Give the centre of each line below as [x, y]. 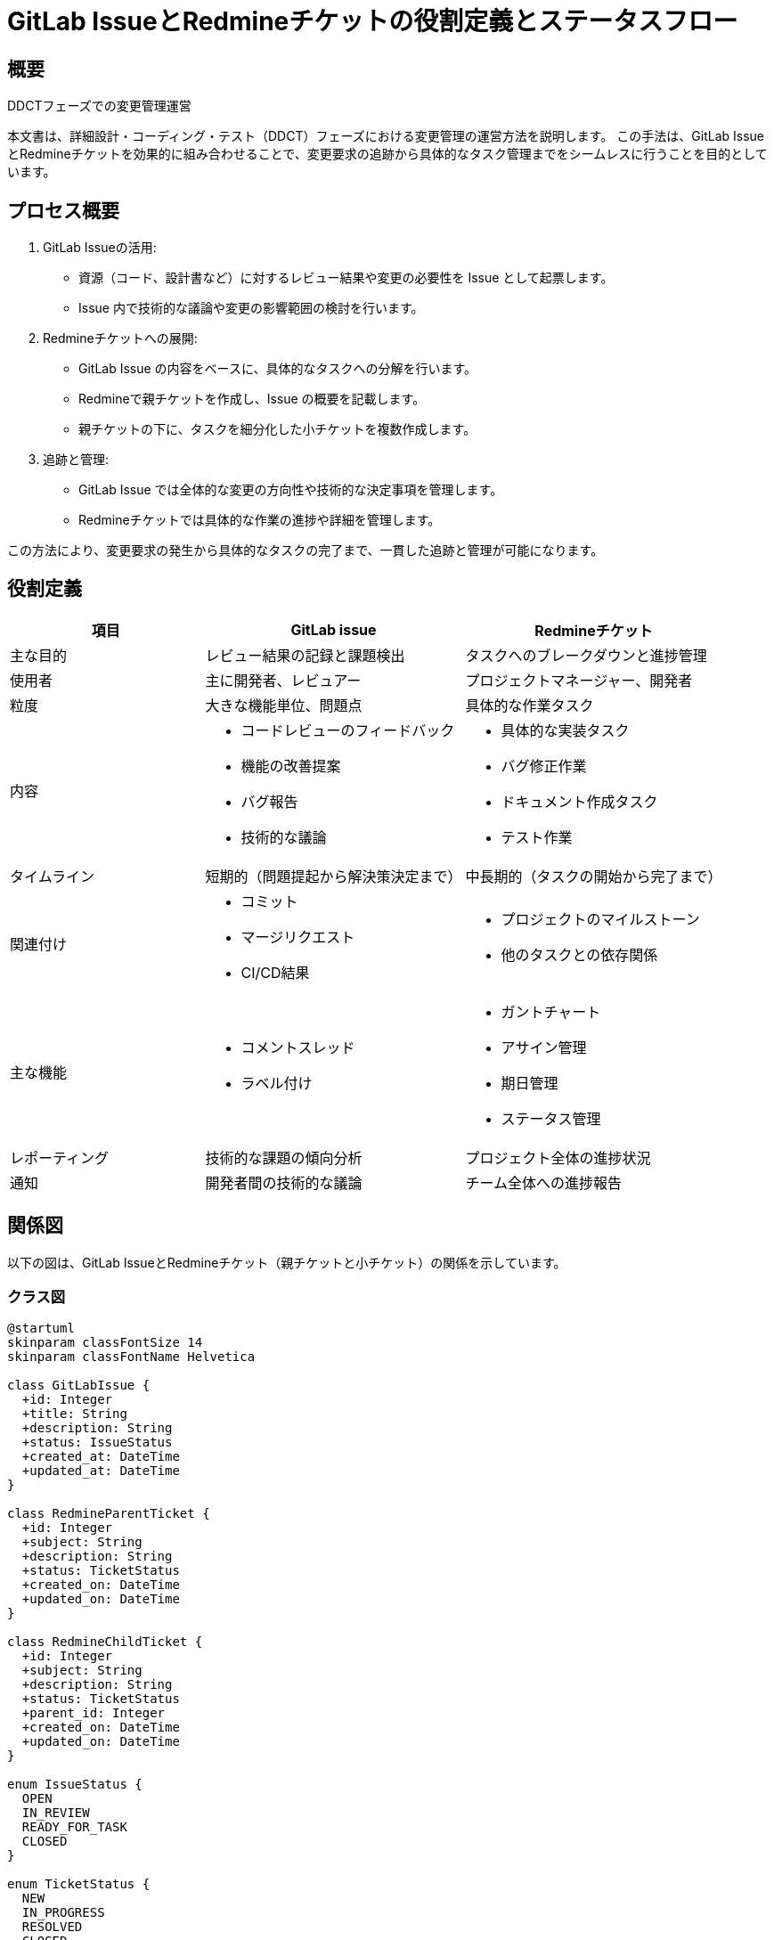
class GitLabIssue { [79, 1386]
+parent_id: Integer [94, 1713]
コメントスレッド [298, 1047]
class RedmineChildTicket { [105, 1642]
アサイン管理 [544, 1047]
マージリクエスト [298, 937]
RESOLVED [52, 1927]
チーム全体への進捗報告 [544, 1182]
